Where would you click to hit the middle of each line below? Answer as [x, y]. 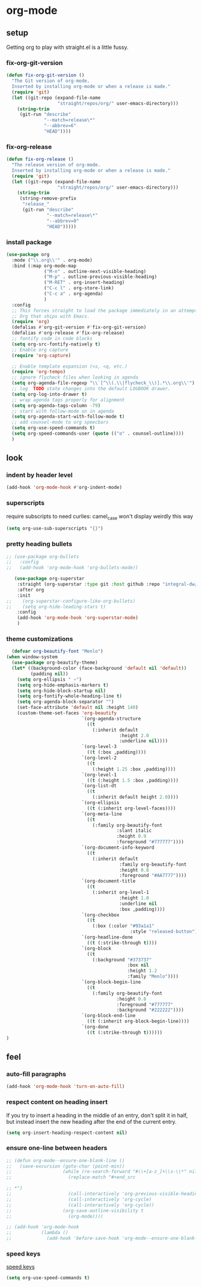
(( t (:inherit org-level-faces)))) [131, 808]
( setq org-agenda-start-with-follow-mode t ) [68, 417]
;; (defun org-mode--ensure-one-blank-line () [66, 1160]
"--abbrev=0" [63, 221]
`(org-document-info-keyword [118, 848]
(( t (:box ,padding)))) [117, 752]
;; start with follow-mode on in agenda [63, 411]
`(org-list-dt [99, 786]
